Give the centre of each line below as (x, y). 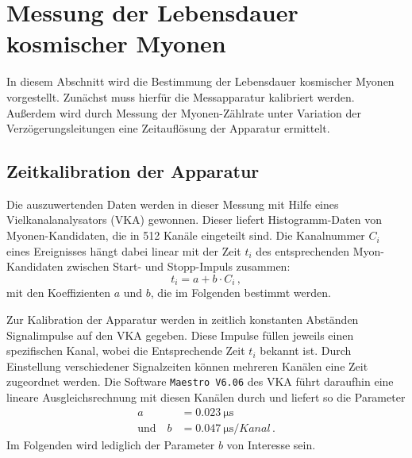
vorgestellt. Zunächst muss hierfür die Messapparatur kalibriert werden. (181, 96)
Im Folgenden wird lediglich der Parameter (111, 444)
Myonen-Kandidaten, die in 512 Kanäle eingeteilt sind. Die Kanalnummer (186, 235)
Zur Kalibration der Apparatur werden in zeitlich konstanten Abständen (183, 319)
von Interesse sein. (271, 444)
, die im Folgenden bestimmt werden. (241, 293)
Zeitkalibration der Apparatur (133, 171)
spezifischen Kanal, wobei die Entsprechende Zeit (126, 350)
